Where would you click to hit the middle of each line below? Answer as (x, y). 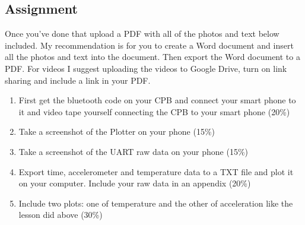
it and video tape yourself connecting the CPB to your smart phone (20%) (154, 111)
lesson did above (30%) (61, 215)
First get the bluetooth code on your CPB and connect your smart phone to (157, 100)
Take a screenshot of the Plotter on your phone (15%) (117, 131)
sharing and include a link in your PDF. (78, 80)
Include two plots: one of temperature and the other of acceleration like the (156, 203)
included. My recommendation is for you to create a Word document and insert (149, 45)
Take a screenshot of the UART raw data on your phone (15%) (134, 151)
